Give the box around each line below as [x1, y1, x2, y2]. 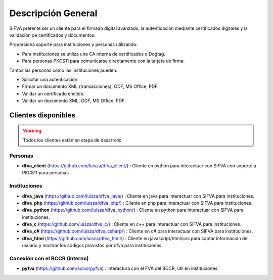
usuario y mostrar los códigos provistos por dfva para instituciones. [22, 243, 163, 249]
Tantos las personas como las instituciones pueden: [9, 67, 118, 73]
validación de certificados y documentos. [9, 32, 96, 38]
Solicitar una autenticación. [22, 76, 79, 82]
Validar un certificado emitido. [22, 90, 85, 97]
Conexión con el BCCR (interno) [9, 255, 89, 262]
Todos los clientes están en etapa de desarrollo [23, 137, 122, 143]
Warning [23, 128, 41, 134]
